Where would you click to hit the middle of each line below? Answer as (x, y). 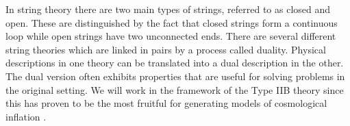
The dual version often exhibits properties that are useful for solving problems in (175, 76)
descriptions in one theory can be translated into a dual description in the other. (175, 63)
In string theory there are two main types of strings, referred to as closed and (168, 9)
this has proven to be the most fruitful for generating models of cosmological (166, 103)
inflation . (26, 116)
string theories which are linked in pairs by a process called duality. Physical (166, 49)
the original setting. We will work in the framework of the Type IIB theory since (175, 89)
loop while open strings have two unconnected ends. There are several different (171, 36)
